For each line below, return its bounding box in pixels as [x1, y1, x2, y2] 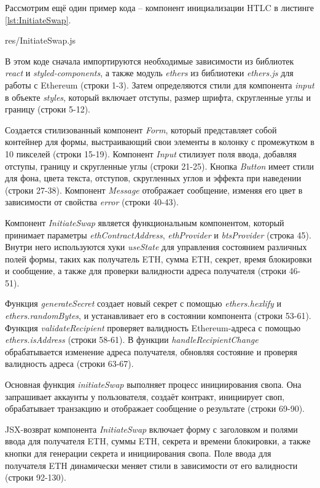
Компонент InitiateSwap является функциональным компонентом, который [5, 216, 284, 229]
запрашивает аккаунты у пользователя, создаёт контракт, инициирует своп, [5, 390, 285, 403]
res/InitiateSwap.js [5, 34, 76, 47]
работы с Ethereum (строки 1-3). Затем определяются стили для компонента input [5, 78, 314, 91]
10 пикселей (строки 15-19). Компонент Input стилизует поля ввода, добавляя [5, 147, 297, 160]
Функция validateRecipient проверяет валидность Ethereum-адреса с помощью [5, 321, 301, 334]
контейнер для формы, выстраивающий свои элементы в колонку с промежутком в [5, 135, 314, 148]
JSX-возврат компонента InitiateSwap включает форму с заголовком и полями [5, 422, 298, 435]
